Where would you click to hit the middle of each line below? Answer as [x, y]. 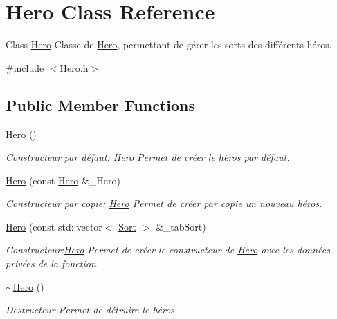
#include [25, 67]
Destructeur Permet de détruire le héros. [92, 310]
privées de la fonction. [53, 263]
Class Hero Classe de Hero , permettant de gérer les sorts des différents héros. [169, 45]
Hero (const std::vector [54, 226]
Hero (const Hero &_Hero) [63, 180]
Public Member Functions [100, 105]
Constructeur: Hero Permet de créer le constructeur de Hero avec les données [168, 250]
